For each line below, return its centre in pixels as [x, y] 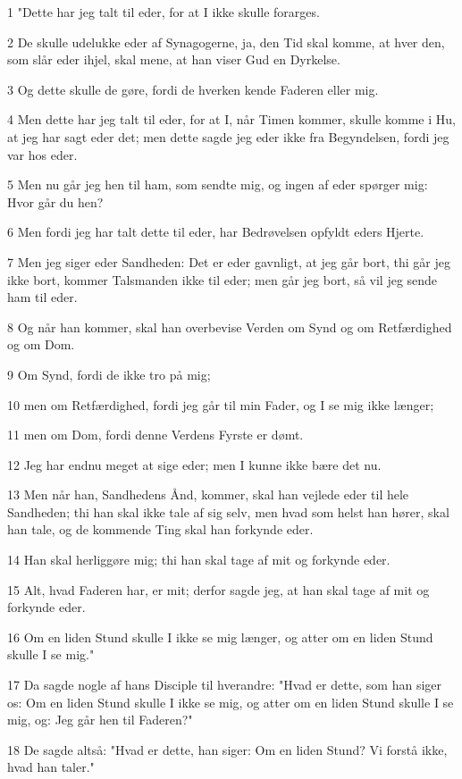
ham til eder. [42, 297]
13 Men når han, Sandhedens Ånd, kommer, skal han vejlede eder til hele [208, 494]
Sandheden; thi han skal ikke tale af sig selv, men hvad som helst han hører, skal [228, 511]
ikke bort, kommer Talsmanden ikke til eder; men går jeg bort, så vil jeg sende [223, 279]
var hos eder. [42, 154]
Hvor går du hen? [55, 201]
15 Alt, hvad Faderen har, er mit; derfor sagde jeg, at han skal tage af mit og [218, 589]
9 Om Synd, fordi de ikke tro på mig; [109, 374]
